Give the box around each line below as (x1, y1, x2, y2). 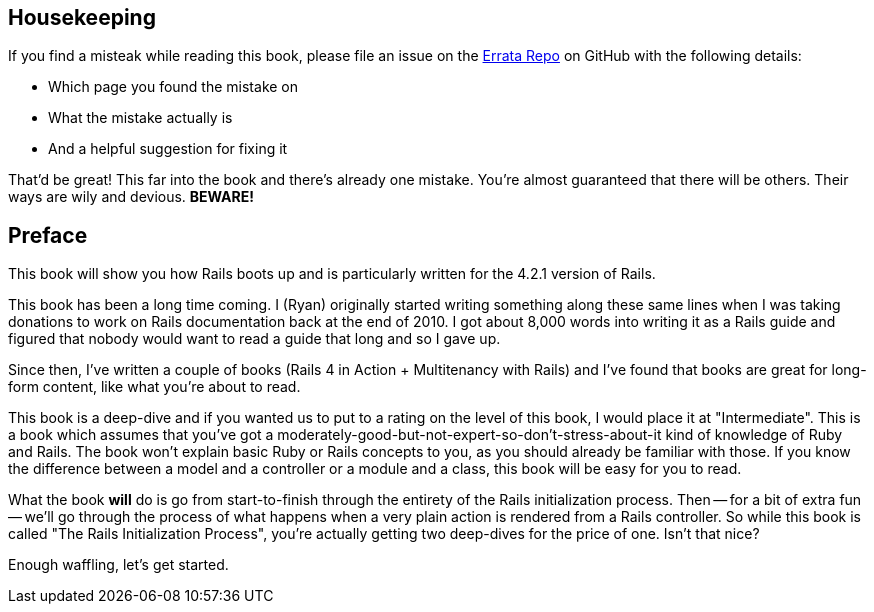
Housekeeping (8, 5, 156, 30)
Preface (8, 222, 88, 248)
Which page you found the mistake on (48, 78, 299, 96)
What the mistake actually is (48, 109, 233, 127)
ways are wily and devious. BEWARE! (8, 188, 254, 206)
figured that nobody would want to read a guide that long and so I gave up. (8, 330, 501, 348)
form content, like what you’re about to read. (8, 378, 301, 396)
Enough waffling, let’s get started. (8, 556, 229, 574)
